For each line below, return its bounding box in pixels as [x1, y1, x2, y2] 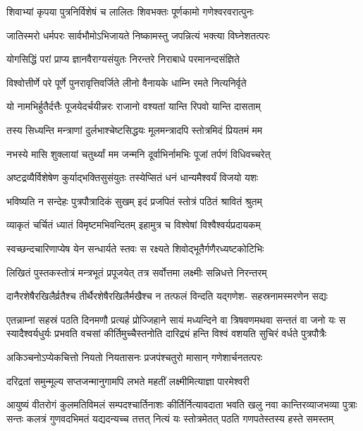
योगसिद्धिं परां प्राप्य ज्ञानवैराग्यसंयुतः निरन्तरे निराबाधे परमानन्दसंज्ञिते [6, 51, 240, 66]
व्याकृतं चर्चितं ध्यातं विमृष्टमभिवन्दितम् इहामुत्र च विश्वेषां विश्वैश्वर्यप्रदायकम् [6, 217, 261, 232]
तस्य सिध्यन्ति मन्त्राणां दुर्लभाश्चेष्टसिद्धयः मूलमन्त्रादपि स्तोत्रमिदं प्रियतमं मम [6, 122, 263, 137]
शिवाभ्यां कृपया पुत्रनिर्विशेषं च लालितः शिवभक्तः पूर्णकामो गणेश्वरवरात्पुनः [6, 4, 254, 18]
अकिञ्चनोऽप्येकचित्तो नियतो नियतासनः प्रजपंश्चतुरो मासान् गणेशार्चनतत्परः [6, 349, 263, 364]
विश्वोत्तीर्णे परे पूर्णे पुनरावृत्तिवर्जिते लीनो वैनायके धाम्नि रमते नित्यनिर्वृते [6, 75, 247, 90]
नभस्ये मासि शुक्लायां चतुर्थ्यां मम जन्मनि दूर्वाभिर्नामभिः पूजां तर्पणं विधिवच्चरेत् [6, 146, 271, 161]
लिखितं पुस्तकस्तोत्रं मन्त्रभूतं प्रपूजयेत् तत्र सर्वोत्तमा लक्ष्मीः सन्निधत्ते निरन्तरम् [6, 265, 267, 279]
